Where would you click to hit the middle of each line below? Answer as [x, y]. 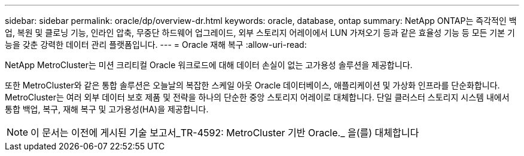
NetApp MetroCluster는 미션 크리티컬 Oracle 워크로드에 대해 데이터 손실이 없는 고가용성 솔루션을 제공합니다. [209, 65]
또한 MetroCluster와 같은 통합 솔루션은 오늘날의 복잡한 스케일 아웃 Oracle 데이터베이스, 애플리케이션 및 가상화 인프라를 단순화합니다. [252, 85]
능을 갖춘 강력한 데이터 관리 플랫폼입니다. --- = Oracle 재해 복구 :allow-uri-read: [156, 45]
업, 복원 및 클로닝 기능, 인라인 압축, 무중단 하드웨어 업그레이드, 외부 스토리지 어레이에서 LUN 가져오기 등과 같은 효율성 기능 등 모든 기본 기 [260, 33]
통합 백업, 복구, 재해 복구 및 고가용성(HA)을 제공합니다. [107, 109]
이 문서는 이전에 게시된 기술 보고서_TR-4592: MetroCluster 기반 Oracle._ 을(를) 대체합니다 [225, 133]
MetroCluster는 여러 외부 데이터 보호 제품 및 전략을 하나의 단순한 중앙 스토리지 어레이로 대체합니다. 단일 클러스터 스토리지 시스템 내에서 [257, 97]
